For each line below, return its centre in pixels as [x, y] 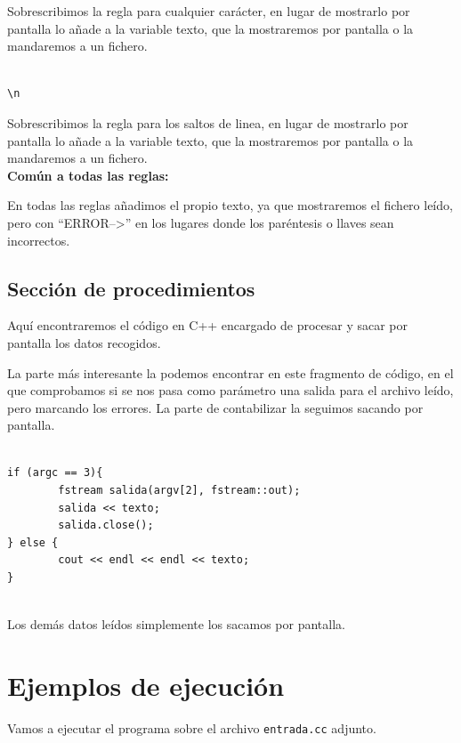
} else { [33, 542]
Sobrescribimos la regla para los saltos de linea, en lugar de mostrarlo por [208, 122]
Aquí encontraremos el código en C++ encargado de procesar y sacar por [208, 325]
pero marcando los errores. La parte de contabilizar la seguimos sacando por [215, 407]
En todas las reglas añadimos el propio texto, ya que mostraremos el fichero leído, [230, 205]
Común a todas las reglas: [88, 175]
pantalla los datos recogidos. [84, 342]
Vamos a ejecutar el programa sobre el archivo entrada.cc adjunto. [192, 727]
